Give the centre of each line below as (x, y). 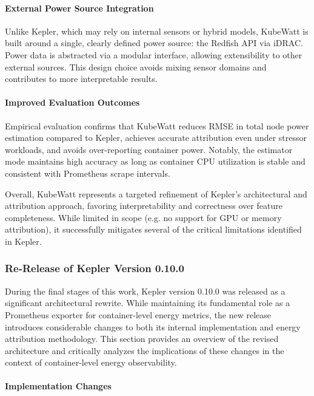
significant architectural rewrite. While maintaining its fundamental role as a (148, 303)
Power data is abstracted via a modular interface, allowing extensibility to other (154, 54)
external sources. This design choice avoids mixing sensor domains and (136, 67)
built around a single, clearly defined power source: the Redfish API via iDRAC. (154, 43)
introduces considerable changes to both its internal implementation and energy (153, 326)
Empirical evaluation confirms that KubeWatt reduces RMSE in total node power (157, 125)
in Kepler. (23, 241)
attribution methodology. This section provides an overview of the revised (142, 339)
